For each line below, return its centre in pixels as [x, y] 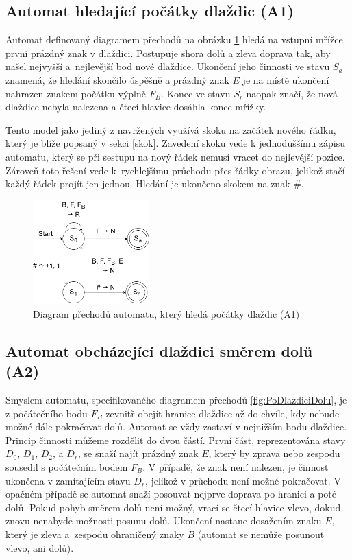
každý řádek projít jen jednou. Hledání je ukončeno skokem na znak [148, 184]
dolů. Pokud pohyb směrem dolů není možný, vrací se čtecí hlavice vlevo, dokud [173, 507]
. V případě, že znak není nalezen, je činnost [236, 467]
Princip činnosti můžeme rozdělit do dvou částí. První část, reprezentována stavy [176, 440]
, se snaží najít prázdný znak [138, 453]
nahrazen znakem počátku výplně [76, 93]
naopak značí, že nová [292, 93]
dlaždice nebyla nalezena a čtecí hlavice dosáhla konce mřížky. [136, 107]
